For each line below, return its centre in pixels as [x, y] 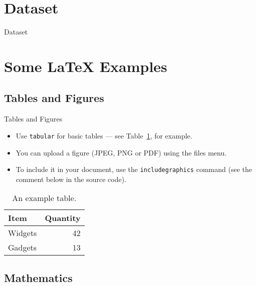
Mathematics [38, 277]
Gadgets [23, 247]
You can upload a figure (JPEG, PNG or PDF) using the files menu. [121, 152]
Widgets [23, 233]
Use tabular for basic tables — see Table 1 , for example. [104, 135]
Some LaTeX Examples [86, 66]
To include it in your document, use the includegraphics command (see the [134, 169]
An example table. [44, 198]
